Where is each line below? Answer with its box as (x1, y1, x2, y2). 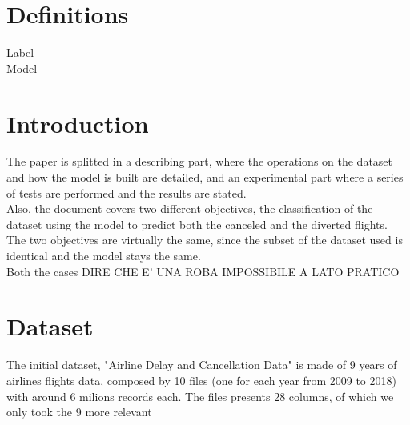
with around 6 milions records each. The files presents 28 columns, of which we (6, 387, 394, 404)
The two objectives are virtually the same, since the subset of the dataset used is (6, 231, 403, 248)
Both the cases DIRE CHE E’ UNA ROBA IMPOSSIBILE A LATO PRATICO (6, 263, 400, 279)
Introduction (6, 106, 149, 139)
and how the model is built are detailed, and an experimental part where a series (6, 169, 404, 186)
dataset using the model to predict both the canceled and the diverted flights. (6, 215, 388, 232)
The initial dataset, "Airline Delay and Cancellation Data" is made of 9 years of (6, 356, 397, 373)
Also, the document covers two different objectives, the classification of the (6, 200, 373, 217)
